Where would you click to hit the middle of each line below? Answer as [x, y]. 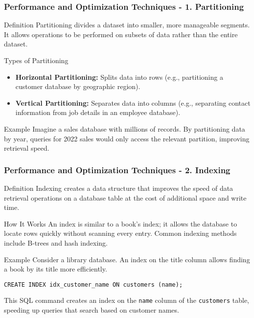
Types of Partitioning [36, 60]
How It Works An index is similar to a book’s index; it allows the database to [121, 223]
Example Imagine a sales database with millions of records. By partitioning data [125, 128]
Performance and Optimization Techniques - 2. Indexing [117, 170]
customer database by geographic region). [78, 86]
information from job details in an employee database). [98, 112]
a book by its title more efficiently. [56, 269]
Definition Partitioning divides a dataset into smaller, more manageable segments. [127, 25]
